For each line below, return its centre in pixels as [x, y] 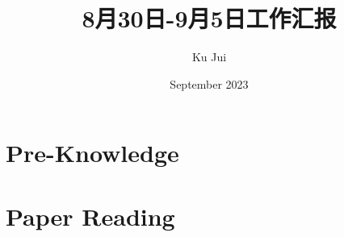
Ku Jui [209, 57]
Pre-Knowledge [92, 153]
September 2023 [209, 83]
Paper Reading [90, 216]
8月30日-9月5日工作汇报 [209, 18]
